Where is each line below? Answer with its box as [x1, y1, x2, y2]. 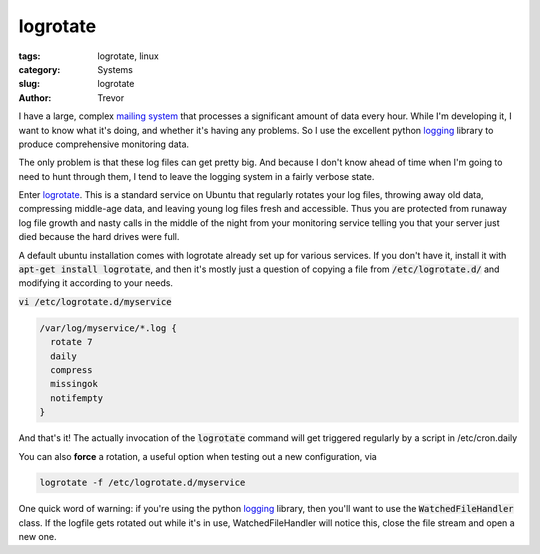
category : [18, 63, 61, 75]
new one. [18, 531, 57, 543]
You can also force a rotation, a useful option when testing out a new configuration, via [18, 450, 377, 462]
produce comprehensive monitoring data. [18, 138, 190, 150]
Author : [18, 91, 52, 104]
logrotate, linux [97, 50, 159, 62]
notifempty [50, 392, 104, 404]
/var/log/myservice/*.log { [39, 322, 177, 334]
